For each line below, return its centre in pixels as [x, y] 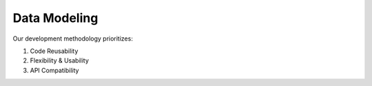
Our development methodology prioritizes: [73, 39]
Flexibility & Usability [60, 61]
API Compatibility [54, 70]
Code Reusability [54, 51]
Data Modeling [55, 18]
